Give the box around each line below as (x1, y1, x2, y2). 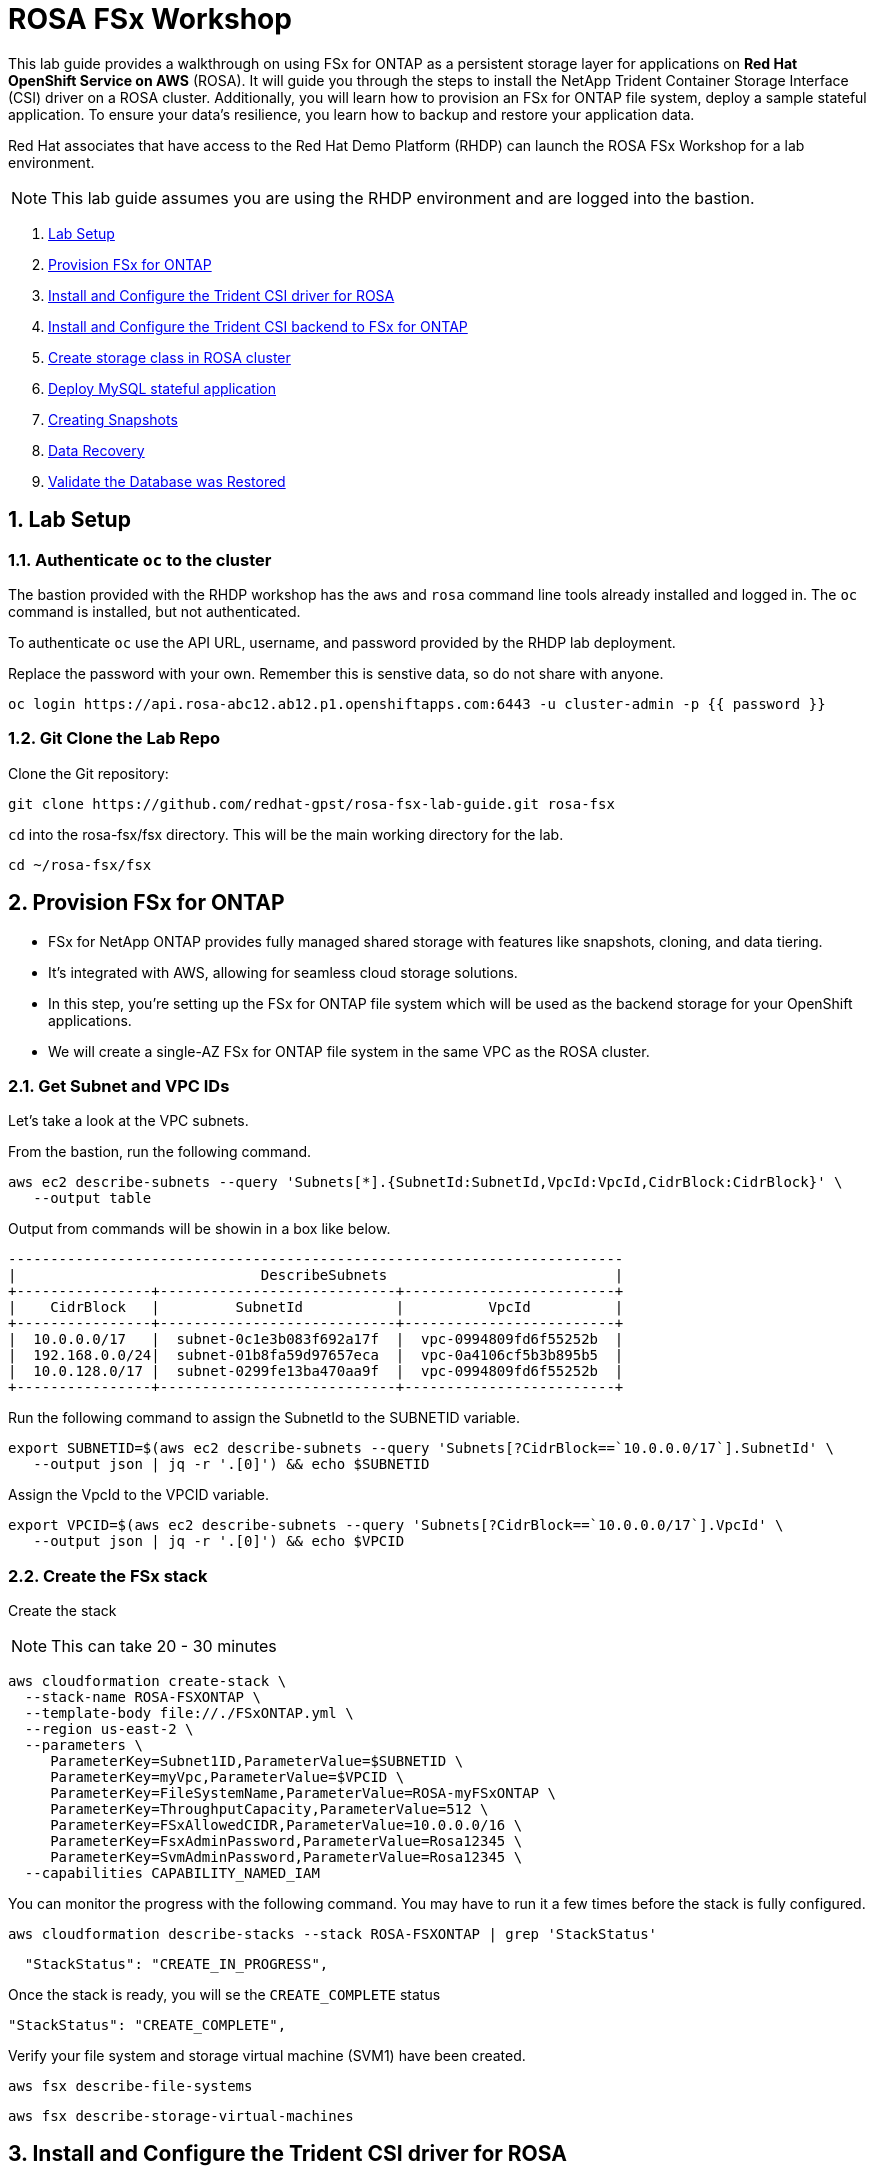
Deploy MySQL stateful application (48, 379, 276, 397)
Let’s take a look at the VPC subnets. (8, 1112, 249, 1130)
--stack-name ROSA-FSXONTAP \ (24, 1689, 261, 1706)
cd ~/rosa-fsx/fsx (8, 856, 152, 873)
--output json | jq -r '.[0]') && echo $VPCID (33, 1533, 405, 1550)
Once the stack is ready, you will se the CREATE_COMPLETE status (8, 1986, 441, 2004)
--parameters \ (24, 1737, 143, 1754)
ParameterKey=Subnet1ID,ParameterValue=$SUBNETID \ (50, 1753, 464, 1770)
